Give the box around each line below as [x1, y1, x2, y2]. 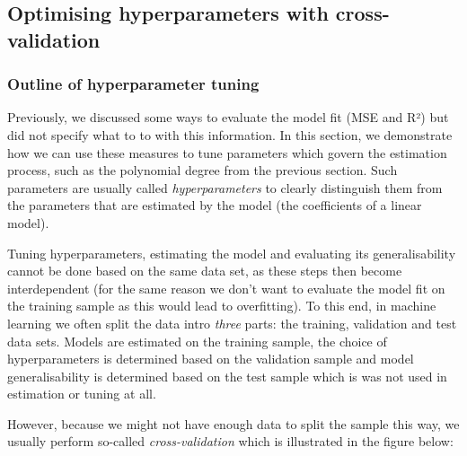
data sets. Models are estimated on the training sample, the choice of [7, 331, 387, 350]
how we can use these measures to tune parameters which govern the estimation [7, 143, 447, 162]
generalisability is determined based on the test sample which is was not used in [7, 366, 447, 385]
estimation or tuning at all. [7, 384, 156, 403]
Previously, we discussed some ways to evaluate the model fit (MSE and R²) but [7, 108, 449, 127]
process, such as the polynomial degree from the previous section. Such [7, 161, 398, 180]
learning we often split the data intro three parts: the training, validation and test [7, 313, 457, 332]
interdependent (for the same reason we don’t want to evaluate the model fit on [7, 278, 445, 297]
